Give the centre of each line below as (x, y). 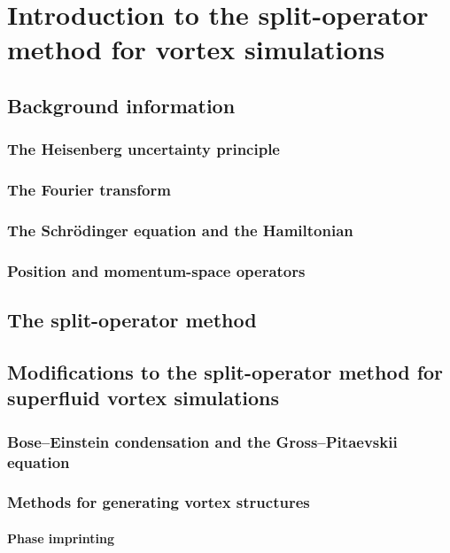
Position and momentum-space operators (156, 270)
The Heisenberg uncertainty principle (144, 149)
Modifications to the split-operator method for (225, 371)
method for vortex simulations (196, 49)
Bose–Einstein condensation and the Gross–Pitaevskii (202, 441)
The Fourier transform (89, 190)
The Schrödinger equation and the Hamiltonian (180, 230)
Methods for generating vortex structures (159, 502)
